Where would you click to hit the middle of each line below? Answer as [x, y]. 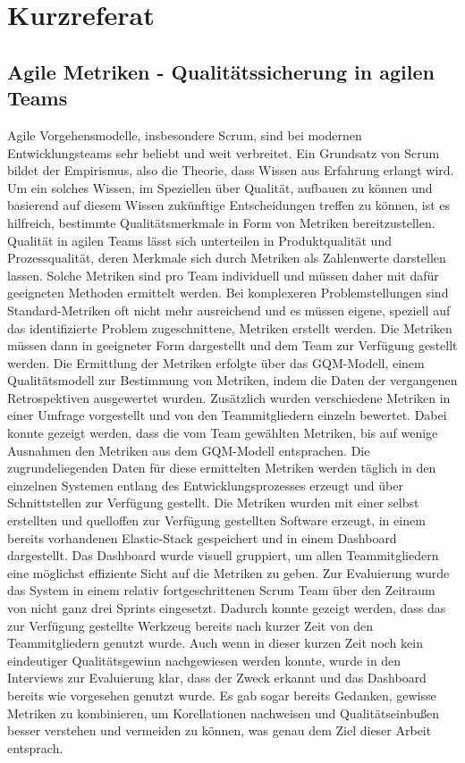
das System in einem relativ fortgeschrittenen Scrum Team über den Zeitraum [221, 590]
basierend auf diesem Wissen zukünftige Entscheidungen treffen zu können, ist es [229, 205]
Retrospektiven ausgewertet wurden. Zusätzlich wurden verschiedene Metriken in [229, 397]
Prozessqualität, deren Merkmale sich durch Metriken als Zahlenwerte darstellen [227, 258]
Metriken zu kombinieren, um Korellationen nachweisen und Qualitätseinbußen [223, 713]
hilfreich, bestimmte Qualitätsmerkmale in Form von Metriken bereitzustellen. [221, 222]
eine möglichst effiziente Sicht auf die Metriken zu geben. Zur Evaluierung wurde [228, 572]
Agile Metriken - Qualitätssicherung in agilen [221, 71]
